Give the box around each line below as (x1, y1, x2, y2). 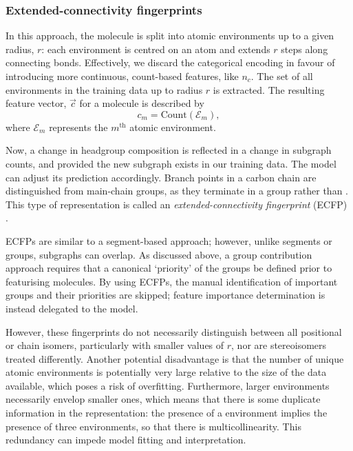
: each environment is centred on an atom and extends (41, 41, 270, 56)
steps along (281, 41, 328, 56)
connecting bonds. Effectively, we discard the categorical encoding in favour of (6, 55, 335, 70)
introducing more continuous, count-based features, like (6, 69, 239, 83)
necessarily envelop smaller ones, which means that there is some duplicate (6, 392, 321, 406)
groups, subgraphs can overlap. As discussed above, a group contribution (6, 247, 312, 261)
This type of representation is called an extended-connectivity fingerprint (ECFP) (6, 197, 347, 211)
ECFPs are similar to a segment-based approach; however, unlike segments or (6, 233, 332, 248)
